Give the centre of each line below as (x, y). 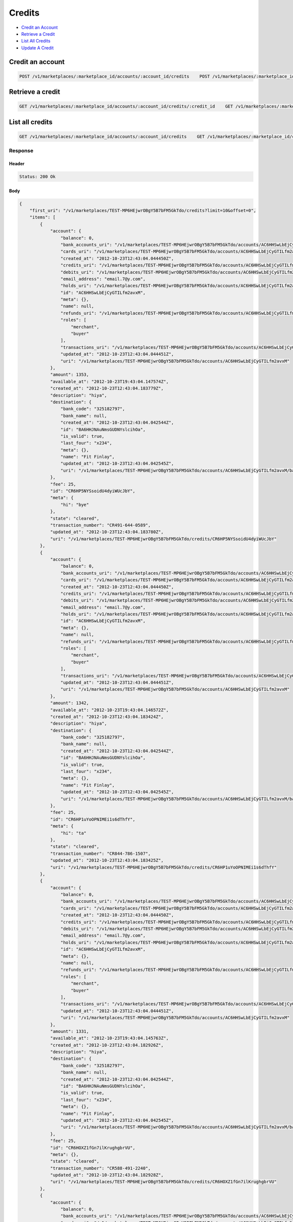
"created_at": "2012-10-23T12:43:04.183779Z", (107, 388)
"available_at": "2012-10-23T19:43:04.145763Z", (109, 1038)
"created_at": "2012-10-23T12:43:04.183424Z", (107, 717)
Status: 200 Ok (37, 177)
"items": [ (42, 217)
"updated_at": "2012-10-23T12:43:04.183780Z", (107, 532)
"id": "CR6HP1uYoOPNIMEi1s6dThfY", (93, 819)
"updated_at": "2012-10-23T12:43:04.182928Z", (107, 1175)
